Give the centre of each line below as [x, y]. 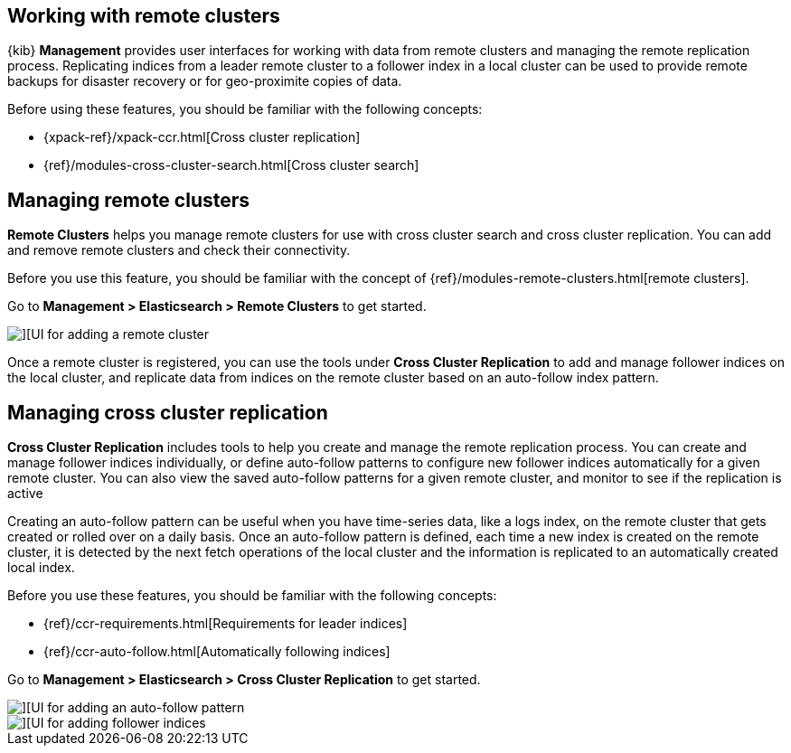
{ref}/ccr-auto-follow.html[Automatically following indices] [217, 652]
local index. [41, 568]
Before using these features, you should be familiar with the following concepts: [245, 109]
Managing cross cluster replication [168, 412]
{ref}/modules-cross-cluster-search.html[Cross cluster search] [231, 165]
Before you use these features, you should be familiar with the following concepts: [252, 596]
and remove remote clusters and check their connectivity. [179, 250]
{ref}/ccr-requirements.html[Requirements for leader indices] [226, 624]
